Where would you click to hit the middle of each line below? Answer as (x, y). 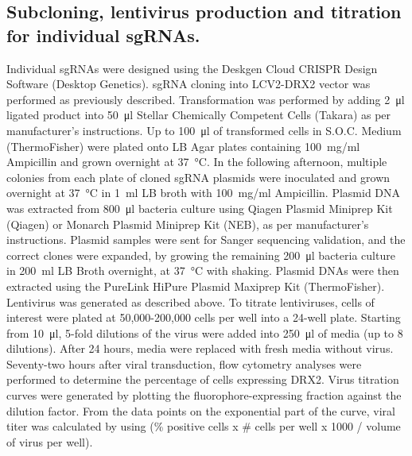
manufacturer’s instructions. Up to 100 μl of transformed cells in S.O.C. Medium (204, 130)
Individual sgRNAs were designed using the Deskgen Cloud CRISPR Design (192, 68)
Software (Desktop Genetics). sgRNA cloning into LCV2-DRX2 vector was (189, 84)
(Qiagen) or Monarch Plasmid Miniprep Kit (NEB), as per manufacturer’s (188, 224)
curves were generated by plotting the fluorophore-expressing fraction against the (204, 395)
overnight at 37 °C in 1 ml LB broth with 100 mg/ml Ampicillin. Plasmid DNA (204, 193)
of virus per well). (50, 441)
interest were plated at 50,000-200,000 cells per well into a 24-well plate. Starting (204, 317)
